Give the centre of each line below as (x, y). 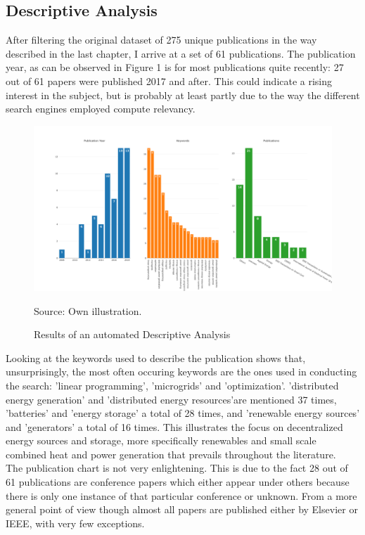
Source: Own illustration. (88, 310)
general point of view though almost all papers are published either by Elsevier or (182, 509)
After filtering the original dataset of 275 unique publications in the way (161, 40)
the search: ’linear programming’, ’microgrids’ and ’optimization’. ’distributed (172, 385)
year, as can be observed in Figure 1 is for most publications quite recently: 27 (175, 67)
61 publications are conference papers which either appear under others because (178, 482)
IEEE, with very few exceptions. (75, 523)
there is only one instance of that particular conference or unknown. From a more (181, 495)
